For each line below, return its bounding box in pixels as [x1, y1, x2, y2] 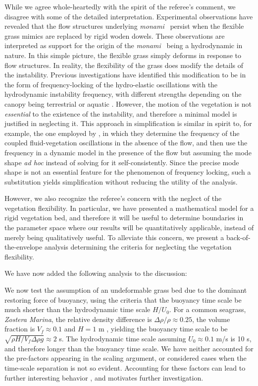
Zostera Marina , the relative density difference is [4, 314, 152, 324]
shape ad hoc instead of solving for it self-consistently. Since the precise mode [4, 157, 239, 167]
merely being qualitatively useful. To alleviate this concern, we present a [4, 232, 224, 242]
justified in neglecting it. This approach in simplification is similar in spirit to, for [4, 118, 252, 129]
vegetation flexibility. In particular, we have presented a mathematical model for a [4, 202, 254, 213]
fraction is [4, 323, 35, 334]
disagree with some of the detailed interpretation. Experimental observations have [4, 11, 253, 21]
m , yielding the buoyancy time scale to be [98, 323, 228, 334]
